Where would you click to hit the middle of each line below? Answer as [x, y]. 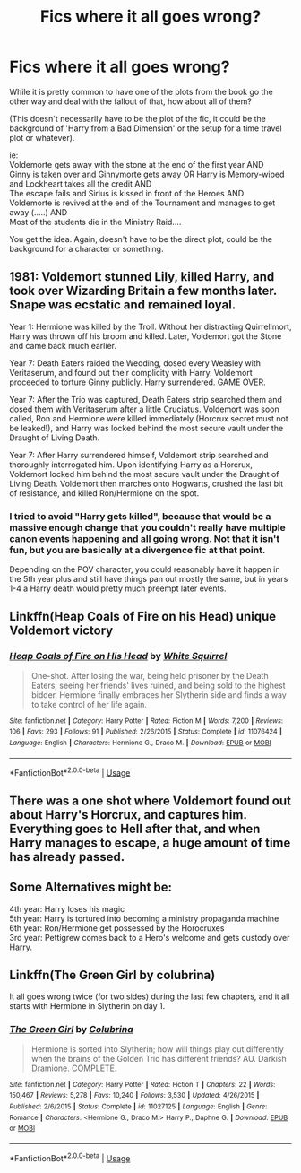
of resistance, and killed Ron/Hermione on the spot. [104, 493]
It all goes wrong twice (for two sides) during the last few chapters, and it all [150, 996]
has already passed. [67, 857]
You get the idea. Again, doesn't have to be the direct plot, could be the [141, 239]
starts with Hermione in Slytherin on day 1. [87, 1006]
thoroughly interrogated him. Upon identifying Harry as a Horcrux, [131, 465]
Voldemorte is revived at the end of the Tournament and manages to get [142, 203]
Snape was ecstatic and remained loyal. [123, 305]
